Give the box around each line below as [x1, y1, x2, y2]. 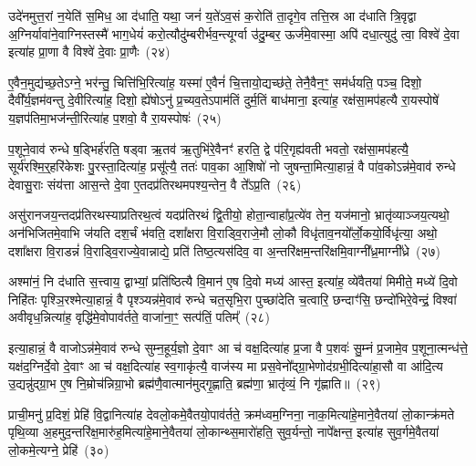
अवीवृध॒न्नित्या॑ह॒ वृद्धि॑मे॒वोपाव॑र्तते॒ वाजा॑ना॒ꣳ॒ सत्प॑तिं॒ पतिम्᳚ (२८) [8, 307, 270, 326]
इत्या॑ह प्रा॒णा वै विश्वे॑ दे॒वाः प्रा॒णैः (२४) [8, 42, 171, 61]
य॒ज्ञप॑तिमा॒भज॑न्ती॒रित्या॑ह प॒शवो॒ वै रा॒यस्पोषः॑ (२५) [8, 108, 222, 127]
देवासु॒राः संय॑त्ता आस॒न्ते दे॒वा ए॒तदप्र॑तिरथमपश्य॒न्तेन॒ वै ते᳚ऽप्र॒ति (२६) [8, 174, 302, 193]
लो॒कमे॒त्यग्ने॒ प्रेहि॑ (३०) [8, 440, 109, 459]
